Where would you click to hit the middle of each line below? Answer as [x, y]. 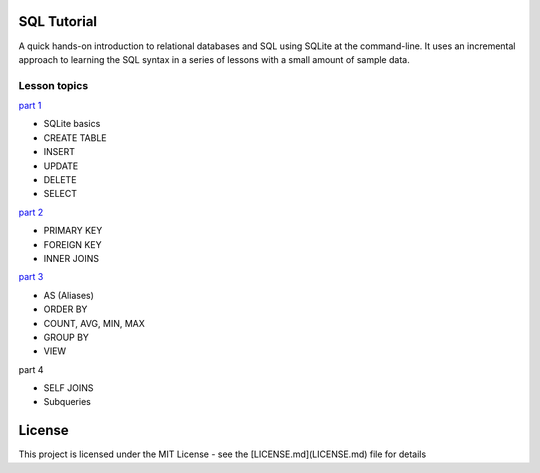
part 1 [30, 106]
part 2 [31, 212]
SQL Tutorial [58, 21]
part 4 [31, 369]
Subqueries [67, 402]
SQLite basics [72, 124]
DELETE [60, 179]
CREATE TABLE [75, 137]
